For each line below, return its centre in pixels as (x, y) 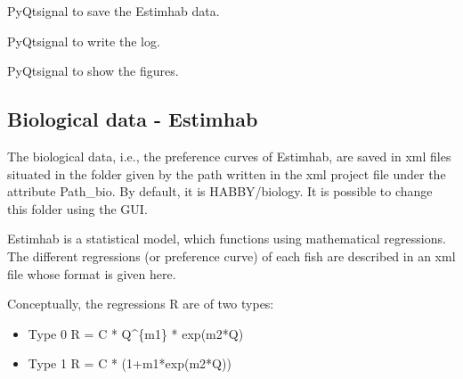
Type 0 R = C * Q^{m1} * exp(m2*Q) (136, 333)
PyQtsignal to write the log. (84, 41)
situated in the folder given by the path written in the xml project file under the (227, 173)
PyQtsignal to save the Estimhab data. (114, 11)
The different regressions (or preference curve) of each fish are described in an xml (231, 255)
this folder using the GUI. (77, 208)
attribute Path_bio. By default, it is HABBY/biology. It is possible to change (220, 191)
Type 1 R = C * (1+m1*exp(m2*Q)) (130, 363)
